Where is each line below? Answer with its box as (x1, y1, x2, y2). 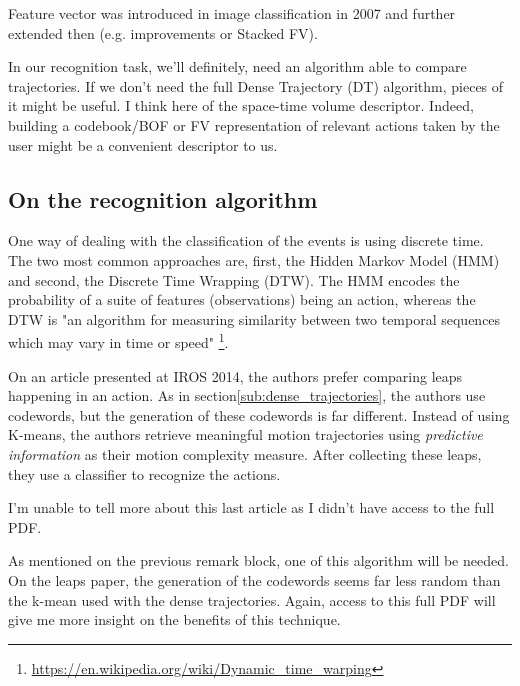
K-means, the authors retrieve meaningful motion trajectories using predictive (8, 424, 483, 445)
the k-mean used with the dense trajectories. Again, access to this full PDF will (8, 589, 496, 610)
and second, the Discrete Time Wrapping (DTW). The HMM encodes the (8, 269, 460, 290)
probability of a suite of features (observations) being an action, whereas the (8, 289, 476, 310)
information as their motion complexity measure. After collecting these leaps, (8, 443, 482, 464)
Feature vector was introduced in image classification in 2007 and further (8, 3, 456, 23)
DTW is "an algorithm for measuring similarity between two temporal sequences (8, 308, 501, 329)
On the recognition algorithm (8, 183, 318, 214)
